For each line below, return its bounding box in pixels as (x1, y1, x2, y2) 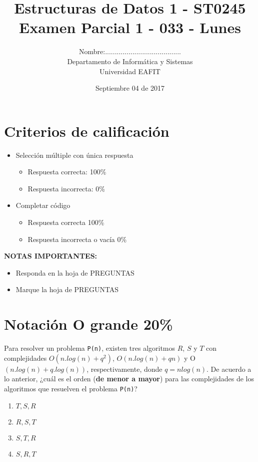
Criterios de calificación (4, 120, 169, 141)
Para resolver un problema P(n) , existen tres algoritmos (4, 343, 175, 353)
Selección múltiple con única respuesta (15, 149, 133, 160)
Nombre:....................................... (79, 46, 181, 57)
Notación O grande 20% (4, 314, 173, 334)
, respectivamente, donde (86, 363, 162, 374)
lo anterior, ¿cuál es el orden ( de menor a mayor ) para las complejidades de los (4, 373, 254, 384)
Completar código (15, 200, 70, 210)
